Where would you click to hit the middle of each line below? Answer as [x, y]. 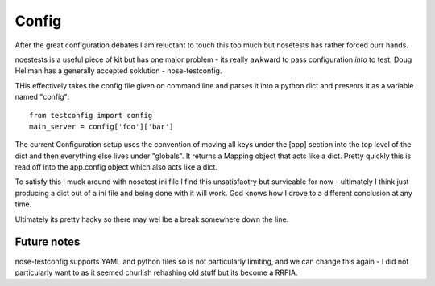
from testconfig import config [91, 115]
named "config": [42, 97]
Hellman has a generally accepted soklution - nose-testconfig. [118, 71]
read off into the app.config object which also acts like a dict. [116, 167]
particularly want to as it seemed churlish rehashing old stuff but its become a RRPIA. [156, 272]
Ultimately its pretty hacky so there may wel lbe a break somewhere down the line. [152, 219]
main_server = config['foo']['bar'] [101, 126]
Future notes [48, 242]
